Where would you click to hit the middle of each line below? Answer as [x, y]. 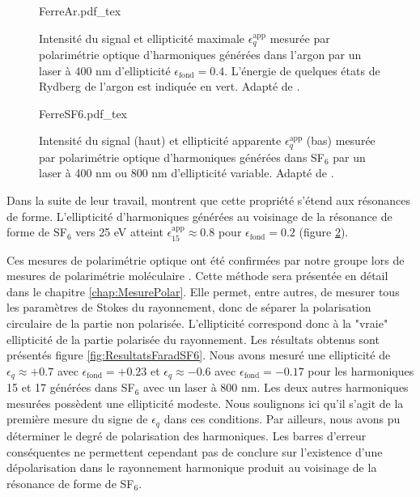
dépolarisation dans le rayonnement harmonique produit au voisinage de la [192, 467]
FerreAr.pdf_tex [80, 11]
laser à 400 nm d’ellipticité [105, 70]
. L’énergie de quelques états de [302, 70]
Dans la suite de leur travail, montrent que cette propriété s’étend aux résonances [208, 200]
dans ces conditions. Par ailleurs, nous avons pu [282, 419]
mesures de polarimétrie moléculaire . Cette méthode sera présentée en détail [197, 276]
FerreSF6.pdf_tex [83, 113]
